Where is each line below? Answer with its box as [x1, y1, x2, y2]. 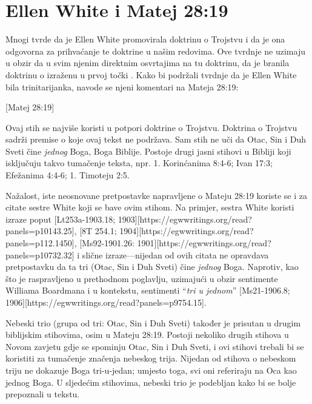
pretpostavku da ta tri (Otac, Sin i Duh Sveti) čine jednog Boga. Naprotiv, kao [5, 260, 299, 273]
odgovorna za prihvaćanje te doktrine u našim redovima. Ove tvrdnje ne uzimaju [5, 44, 305, 57]
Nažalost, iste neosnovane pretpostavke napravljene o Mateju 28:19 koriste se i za [5, 189, 307, 201]
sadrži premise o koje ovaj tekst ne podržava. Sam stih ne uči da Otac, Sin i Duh [5, 133, 307, 146]
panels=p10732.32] [5, 248, 75, 261]
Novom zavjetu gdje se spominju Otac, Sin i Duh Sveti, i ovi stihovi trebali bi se [5, 340, 304, 352]
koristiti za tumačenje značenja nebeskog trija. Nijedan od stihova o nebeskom [5, 352, 296, 365]
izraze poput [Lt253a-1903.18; [5, 212, 116, 225]
